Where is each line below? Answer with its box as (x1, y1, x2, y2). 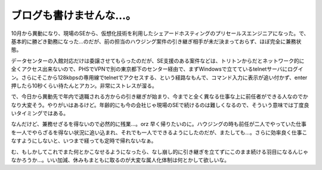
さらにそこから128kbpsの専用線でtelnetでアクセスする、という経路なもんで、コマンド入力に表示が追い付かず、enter (21, 74, 308, 81)
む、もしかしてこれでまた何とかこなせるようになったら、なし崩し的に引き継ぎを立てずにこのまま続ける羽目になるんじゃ (11, 148, 308, 155)
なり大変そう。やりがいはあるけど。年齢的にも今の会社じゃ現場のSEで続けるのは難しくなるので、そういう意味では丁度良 (11, 101, 309, 108)
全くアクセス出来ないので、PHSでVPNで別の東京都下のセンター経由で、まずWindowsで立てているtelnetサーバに (11, 65, 288, 73)
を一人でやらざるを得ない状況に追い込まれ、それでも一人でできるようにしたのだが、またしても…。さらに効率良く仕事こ (11, 128, 308, 136)
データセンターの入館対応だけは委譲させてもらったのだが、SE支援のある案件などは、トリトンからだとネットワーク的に (11, 57, 305, 64)
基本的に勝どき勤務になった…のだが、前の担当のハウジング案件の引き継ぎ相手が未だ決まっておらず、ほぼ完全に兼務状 (11, 37, 302, 45)
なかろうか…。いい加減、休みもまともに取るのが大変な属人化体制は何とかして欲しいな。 (11, 156, 230, 163)
